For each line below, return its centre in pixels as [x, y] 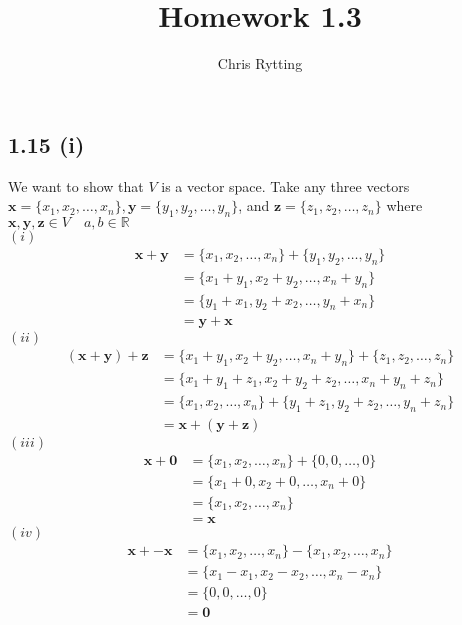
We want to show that [76, 185]
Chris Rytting [260, 63]
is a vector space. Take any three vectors [285, 185]
